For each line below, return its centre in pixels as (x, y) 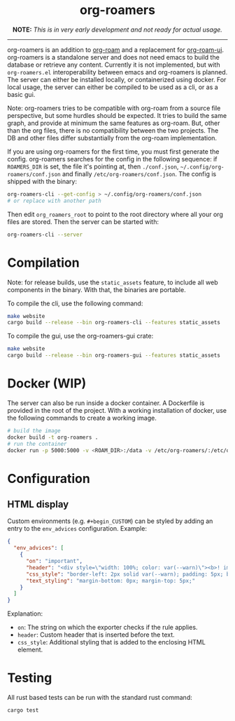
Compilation (43, 263)
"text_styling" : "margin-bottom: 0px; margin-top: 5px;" (111, 581)
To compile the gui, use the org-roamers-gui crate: (80, 336)
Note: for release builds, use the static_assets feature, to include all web (113, 282)
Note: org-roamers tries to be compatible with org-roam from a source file (114, 108)
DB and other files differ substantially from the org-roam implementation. (112, 138)
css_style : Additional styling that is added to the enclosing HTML (112, 642)
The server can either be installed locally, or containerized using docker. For (117, 79)
